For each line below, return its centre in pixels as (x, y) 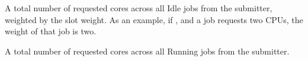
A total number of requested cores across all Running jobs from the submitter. (147, 51)
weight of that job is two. (51, 31)
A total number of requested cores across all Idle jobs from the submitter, (139, 8)
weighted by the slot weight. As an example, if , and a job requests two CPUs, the (154, 19)
